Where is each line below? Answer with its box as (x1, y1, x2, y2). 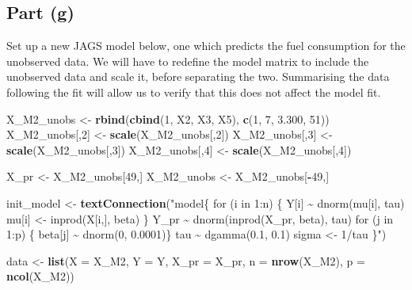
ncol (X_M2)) (6, 268, 74, 284)
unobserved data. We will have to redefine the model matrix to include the (6, 52, 369, 69)
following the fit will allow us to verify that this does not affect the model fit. (6, 83, 381, 100)
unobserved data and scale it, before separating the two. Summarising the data (6, 68, 390, 85)
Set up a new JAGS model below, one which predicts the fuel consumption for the (6, 37, 406, 54)
